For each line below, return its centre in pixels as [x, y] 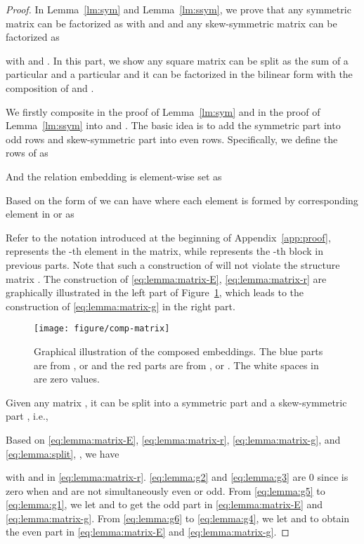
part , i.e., [27, 416]
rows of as [27, 153]
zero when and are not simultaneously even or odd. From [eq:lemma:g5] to [165, 490]
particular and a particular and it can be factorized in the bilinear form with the [179, 74]
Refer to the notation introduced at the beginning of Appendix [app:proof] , [168, 237]
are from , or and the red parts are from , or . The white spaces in [176, 365]
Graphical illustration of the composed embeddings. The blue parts [178, 351]
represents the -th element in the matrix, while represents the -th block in [164, 251]
